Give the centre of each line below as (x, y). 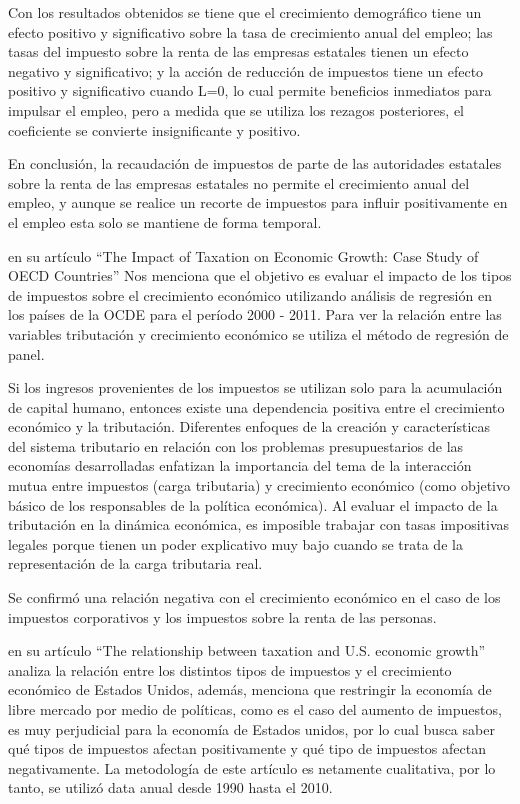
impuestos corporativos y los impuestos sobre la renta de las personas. (222, 616)
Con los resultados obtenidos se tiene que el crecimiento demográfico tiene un (245, 12)
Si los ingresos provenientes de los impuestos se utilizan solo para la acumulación (255, 387)
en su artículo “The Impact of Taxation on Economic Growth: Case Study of (243, 255)
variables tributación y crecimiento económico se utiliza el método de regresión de (258, 333)
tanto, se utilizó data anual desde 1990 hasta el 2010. (170, 787)
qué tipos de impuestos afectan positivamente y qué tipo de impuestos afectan (247, 748)
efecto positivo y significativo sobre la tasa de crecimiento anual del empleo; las (250, 31)
